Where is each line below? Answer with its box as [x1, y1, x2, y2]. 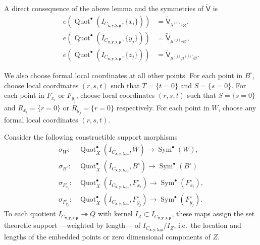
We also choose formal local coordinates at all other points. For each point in [4, 70, 242, 80]
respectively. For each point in [116, 102, 210, 112]
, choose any [218, 102, 256, 112]
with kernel [98, 208, 133, 219]
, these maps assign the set [172, 208, 255, 219]
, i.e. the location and [174, 220, 241, 230]
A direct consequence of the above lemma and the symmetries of [4, 3, 203, 14]
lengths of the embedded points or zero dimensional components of [4, 231, 211, 242]
